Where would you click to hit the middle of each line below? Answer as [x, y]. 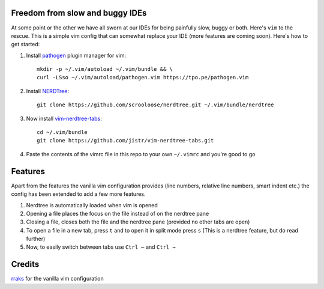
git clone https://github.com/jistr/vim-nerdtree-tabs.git [125, 141]
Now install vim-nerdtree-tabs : [64, 118]
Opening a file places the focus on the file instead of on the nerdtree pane [118, 213]
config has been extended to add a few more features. [79, 194]
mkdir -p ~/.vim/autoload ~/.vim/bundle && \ [105, 69]
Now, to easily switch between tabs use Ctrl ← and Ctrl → [101, 247]
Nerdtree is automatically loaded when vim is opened [92, 205]
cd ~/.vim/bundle [62, 132]
